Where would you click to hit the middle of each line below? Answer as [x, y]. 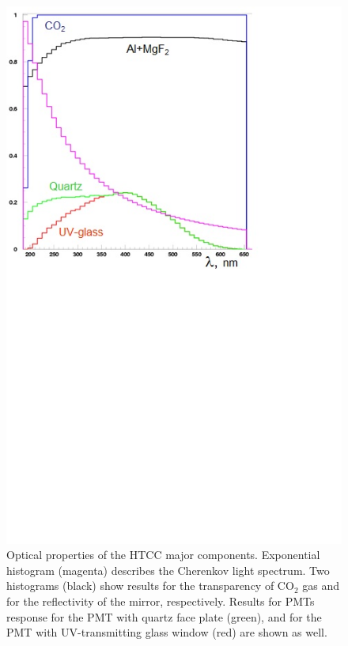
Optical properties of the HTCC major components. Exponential [163, 555]
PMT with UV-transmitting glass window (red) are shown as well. [167, 632]
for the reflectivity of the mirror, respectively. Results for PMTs [161, 601]
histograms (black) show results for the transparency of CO [150, 586]
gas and [321, 586]
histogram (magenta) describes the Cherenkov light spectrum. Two [168, 570]
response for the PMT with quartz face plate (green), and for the [164, 616]
